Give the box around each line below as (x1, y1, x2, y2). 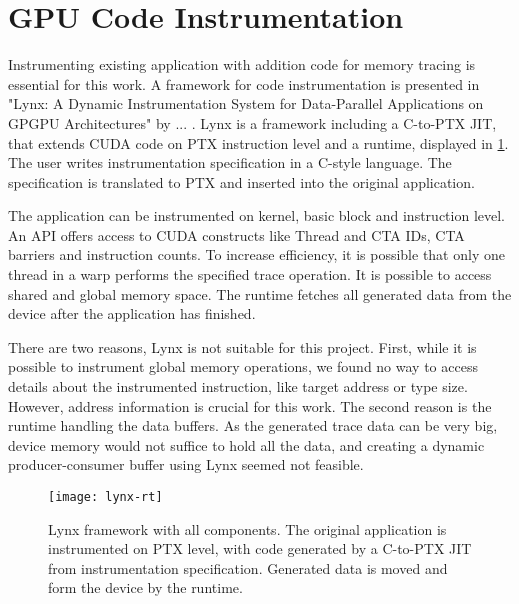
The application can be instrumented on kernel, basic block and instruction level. (8, 205, 505, 226)
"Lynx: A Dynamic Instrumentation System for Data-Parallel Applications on (8, 93, 484, 114)
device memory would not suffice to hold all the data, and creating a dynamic (8, 434, 485, 455)
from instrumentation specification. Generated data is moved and (48, 557, 448, 578)
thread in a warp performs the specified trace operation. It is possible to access (8, 264, 492, 285)
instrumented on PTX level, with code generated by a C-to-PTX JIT (48, 538, 472, 559)
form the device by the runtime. (48, 577, 243, 598)
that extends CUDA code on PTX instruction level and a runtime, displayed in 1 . (8, 132, 509, 153)
